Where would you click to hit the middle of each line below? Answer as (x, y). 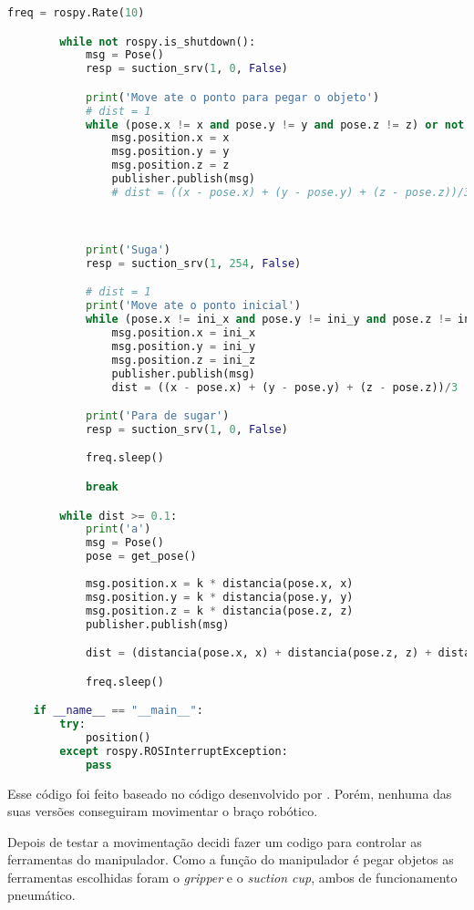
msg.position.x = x (170, 138)
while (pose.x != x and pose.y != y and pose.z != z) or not (275, 124)
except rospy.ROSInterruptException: (174, 751)
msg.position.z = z (170, 165)
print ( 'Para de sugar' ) (157, 416)
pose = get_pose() (141, 557)
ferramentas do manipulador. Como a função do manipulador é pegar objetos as (231, 859)
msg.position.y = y (170, 152)
